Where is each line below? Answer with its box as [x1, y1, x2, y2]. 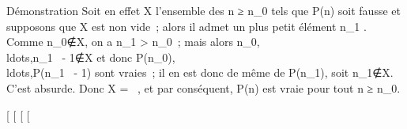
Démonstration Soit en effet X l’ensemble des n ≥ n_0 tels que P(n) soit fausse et [6, 2, 401, 18]
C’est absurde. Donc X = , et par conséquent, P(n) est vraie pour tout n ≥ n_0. [6, 79, 401, 96]
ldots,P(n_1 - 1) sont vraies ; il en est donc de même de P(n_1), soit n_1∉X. [6, 64, 394, 81]
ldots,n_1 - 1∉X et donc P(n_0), [6, 48, 175, 65]
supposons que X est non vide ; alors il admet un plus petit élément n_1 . [6, 17, 367, 34]
